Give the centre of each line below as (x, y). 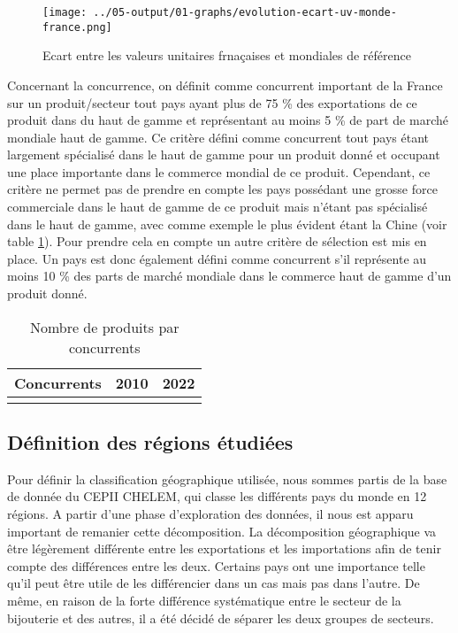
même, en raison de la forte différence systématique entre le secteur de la (204, 600)
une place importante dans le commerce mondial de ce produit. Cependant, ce (219, 171)
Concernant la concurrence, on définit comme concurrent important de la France (225, 85)
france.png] (77, 27)
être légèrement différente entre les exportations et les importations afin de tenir (224, 548)
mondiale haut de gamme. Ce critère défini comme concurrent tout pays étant (218, 137)
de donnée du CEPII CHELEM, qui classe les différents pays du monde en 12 (217, 496)
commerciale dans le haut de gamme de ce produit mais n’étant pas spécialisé (218, 207)
